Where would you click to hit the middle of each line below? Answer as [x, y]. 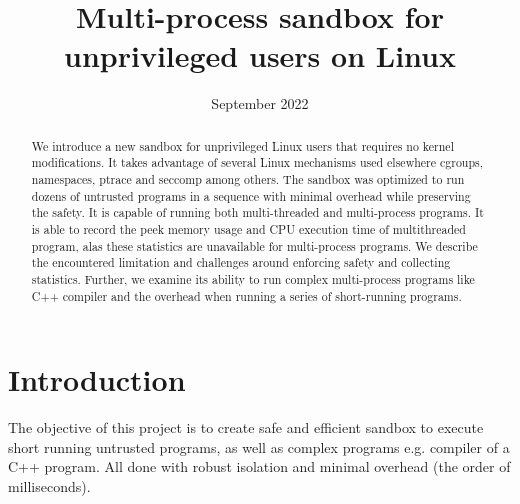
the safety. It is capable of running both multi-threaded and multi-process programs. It [257, 212]
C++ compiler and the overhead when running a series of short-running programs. [246, 295]
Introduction [97, 379]
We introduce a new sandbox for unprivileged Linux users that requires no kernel [242, 145]
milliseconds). [49, 485]
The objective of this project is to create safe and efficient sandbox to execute [246, 427]
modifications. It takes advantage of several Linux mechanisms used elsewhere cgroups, [257, 162]
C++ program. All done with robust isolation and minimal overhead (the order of [259, 466]
